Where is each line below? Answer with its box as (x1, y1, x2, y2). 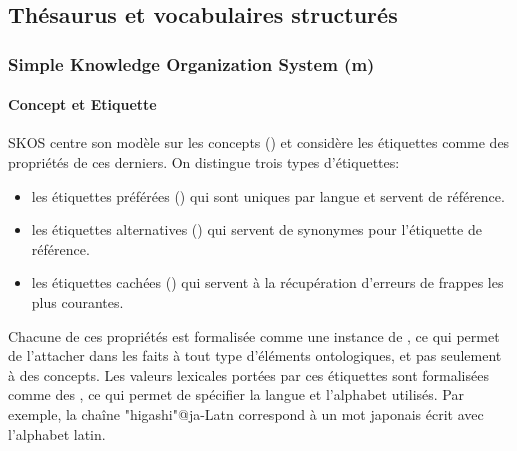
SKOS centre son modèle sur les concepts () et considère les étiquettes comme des (8, 132, 510, 153)
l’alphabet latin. (8, 423, 106, 444)
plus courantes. (31, 291, 124, 312)
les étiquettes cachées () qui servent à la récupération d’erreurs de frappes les (31, 272, 504, 293)
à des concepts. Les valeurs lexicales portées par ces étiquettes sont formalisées (8, 364, 489, 385)
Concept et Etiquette (8, 94, 157, 115)
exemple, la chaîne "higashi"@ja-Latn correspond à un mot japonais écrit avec (8, 403, 484, 424)
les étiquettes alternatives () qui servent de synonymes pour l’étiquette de (31, 219, 482, 240)
